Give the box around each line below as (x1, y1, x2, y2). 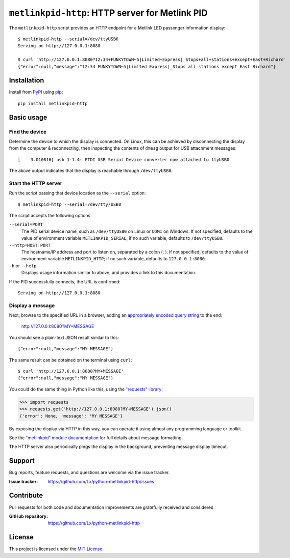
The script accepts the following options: (9, 213, 92, 219)
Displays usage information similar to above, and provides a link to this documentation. (21, 270, 196, 276)
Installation (9, 76, 44, 84)
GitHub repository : (9, 513, 48, 519)
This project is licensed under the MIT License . (9, 546, 104, 552)
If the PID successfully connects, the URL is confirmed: (9, 279, 121, 284)
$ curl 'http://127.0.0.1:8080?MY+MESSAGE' (18, 368, 124, 374)
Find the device (9, 128, 47, 135)
